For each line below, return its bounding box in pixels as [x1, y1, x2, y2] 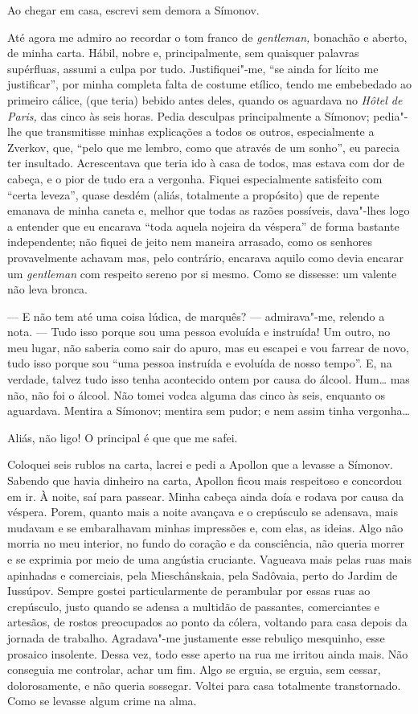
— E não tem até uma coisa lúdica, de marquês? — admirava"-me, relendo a [7, 307, 385, 324]
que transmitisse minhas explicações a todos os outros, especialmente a [25, 123, 375, 140]
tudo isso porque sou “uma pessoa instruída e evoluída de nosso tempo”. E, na [7, 355, 392, 371]
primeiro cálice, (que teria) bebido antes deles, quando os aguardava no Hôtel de [7, 91, 403, 108]
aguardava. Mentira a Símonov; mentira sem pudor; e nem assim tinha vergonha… [7, 402, 410, 419]
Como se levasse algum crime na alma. [7, 692, 197, 709]
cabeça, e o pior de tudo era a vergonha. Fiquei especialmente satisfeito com [7, 170, 383, 187]
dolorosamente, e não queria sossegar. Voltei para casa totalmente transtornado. [7, 676, 401, 693]
